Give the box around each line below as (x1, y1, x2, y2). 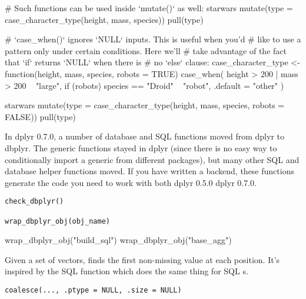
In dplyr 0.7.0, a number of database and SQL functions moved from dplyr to (5, 130, 285, 142)
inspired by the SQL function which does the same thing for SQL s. (5, 265, 248, 277)
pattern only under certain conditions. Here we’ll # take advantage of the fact (5, 44, 287, 57)
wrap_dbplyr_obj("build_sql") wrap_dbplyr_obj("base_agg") (5, 234, 232, 246)
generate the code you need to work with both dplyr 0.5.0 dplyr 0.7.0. (5, 176, 257, 188)
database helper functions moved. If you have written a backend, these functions (5, 165, 294, 177)
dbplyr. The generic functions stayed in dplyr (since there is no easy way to (5, 141, 277, 154)
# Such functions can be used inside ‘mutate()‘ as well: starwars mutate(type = (5, 2, 293, 14)
